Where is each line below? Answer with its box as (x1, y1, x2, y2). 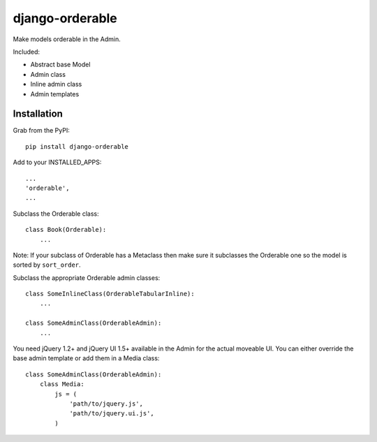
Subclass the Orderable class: (13, 209, 99, 218)
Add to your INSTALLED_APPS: (13, 158, 102, 167)
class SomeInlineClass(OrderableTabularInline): (25, 290, 195, 298)
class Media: (39, 381, 84, 388)
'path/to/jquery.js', (69, 400, 143, 408)
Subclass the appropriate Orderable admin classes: (13, 273, 161, 282)
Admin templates (30, 89, 80, 98)
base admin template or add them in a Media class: (13, 354, 160, 362)
